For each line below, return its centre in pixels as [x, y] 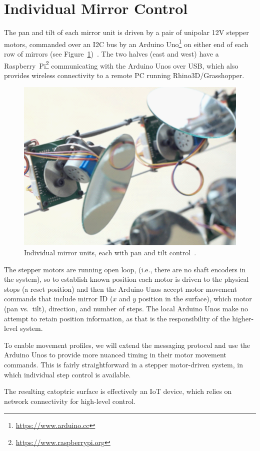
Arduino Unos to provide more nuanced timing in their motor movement [115, 355]
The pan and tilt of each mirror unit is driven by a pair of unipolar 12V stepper [126, 32]
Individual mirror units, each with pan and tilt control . [110, 253]
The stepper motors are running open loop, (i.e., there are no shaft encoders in [125, 269]
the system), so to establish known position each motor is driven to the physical [126, 279]
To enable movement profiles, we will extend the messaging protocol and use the [127, 345]
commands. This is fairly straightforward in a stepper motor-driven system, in [123, 364]
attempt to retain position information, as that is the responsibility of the [117, 318]
